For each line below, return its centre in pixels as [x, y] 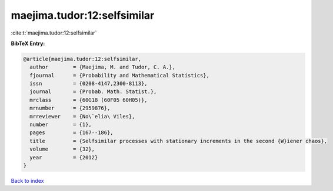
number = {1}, [61, 125]
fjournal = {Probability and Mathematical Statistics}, [120, 75]
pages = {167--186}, [72, 133]
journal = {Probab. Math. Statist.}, [93, 92]
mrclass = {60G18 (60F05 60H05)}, [89, 100]
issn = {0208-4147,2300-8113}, [89, 84]
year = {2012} [64, 157]
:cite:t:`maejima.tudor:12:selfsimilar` [54, 33]
